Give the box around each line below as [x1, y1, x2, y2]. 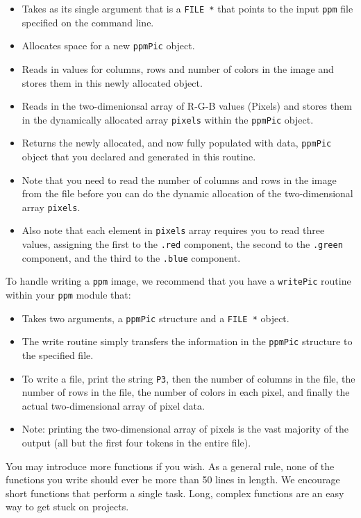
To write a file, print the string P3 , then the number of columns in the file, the [22, 371, 355, 385]
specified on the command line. [22, 15, 154, 29]
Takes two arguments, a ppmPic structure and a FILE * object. [22, 310, 289, 325]
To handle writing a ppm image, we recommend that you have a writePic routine [6, 274, 351, 288]
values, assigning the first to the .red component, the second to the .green [22, 237, 343, 251]
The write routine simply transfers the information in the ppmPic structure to [22, 334, 353, 349]
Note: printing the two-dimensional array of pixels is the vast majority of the [22, 421, 349, 436]
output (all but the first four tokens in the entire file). [22, 435, 251, 450]
